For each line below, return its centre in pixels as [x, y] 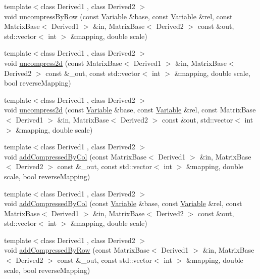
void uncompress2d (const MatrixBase [63, 63]
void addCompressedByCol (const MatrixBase [75, 156]
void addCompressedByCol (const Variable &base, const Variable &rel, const [123, 203]
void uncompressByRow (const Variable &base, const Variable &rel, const [118, 16]
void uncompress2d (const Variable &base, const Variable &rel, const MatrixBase [130, 110]
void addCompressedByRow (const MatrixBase [77, 250]
